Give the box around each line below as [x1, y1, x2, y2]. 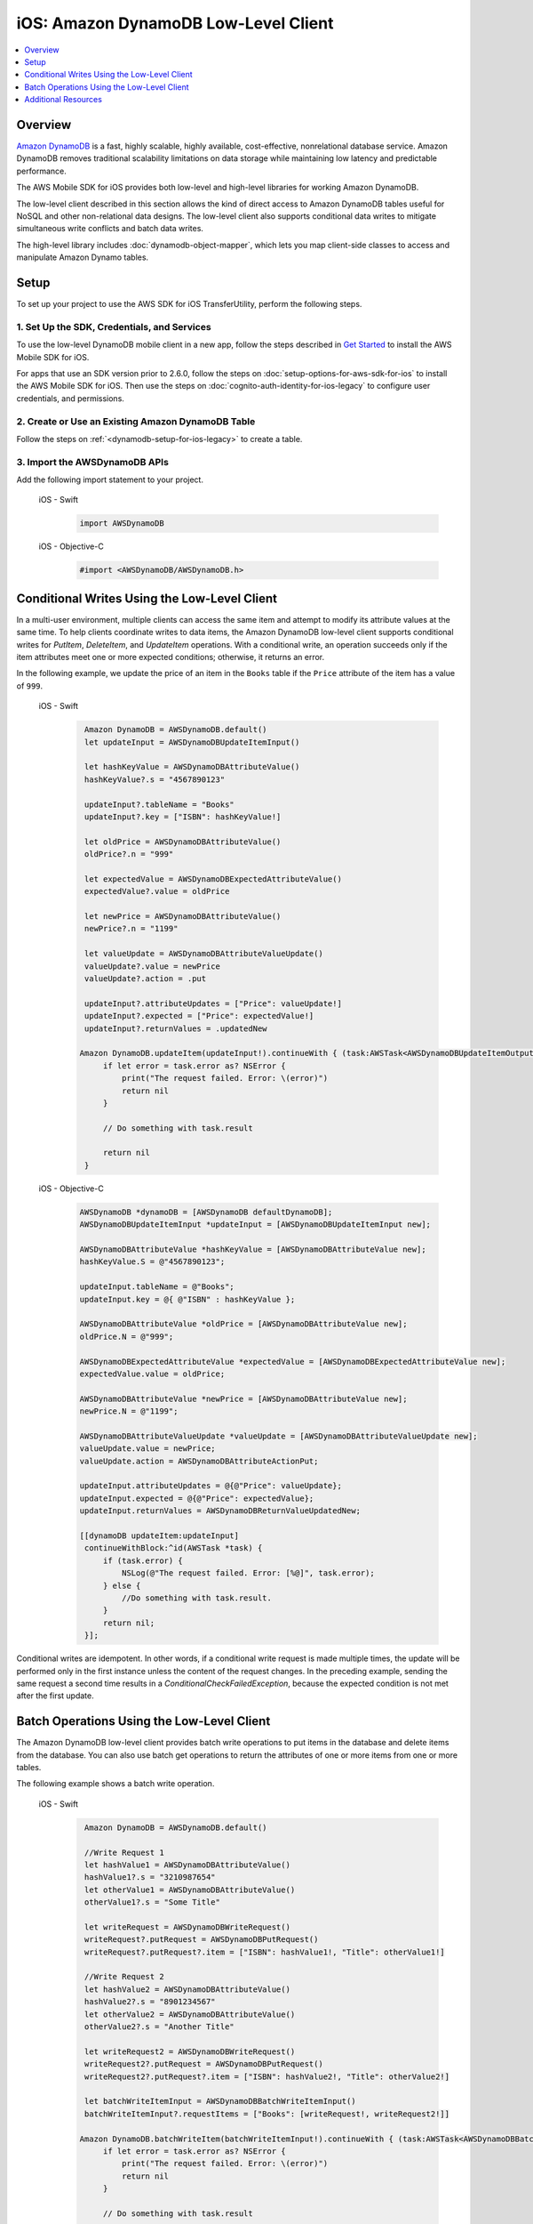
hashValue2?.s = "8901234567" [84, 1997, 217, 2007]
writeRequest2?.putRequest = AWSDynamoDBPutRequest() [84, 2059, 323, 2069]
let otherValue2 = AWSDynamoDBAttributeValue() [84, 2009, 296, 2019]
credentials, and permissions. [16, 392, 124, 404]
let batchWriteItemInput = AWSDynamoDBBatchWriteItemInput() [84, 2096, 356, 2107]
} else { [102, 1580, 141, 1591]
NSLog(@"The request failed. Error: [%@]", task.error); [121, 1568, 375, 1578]
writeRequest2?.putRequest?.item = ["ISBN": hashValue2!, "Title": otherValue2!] [84, 2071, 450, 2082]
